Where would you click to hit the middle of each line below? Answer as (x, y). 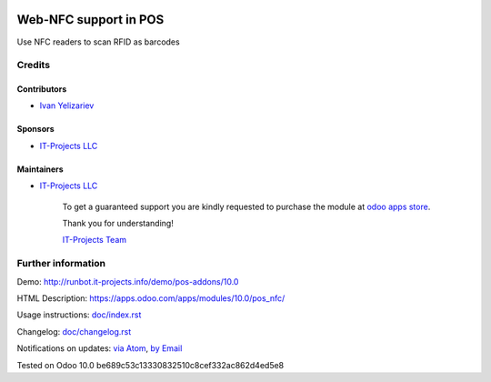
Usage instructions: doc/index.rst (79, 315)
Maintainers (40, 169)
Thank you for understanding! (118, 224)
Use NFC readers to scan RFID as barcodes (99, 42)
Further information (61, 264)
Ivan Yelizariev (67, 106)
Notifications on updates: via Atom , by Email (100, 348)
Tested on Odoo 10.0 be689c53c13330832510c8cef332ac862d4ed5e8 (150, 365)
